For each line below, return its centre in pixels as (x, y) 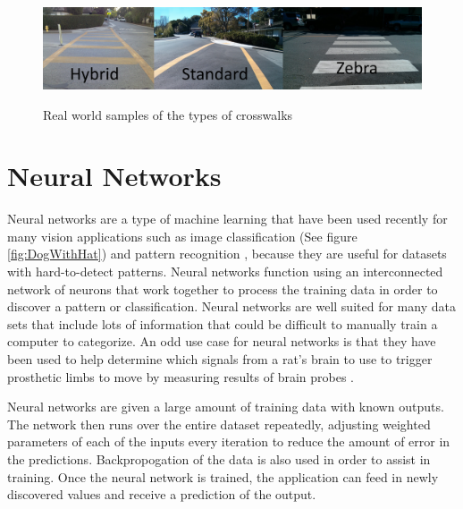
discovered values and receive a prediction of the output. (162, 494)
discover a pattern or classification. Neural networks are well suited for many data (231, 306)
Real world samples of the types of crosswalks (168, 114)
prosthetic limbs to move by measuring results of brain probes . (181, 376)
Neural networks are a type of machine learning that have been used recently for (227, 219)
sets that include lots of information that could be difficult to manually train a (223, 323)
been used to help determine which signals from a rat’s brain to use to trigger (220, 358)
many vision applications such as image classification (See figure (182, 236)
